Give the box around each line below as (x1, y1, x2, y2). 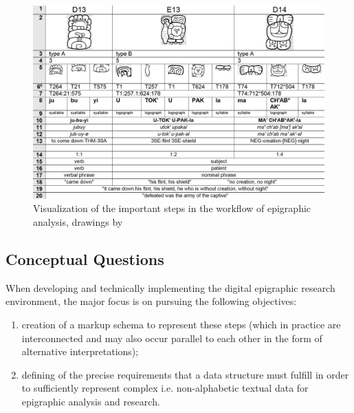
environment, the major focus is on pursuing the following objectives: (5, 294, 297, 308)
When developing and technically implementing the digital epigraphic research (5, 280, 335, 295)
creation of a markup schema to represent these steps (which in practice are (21, 317, 341, 331)
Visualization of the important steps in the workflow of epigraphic (33, 201, 311, 215)
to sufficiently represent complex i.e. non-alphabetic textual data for (21, 381, 309, 395)
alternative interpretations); (21, 344, 139, 359)
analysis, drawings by (33, 214, 123, 229)
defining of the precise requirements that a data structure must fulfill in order (21, 367, 349, 381)
